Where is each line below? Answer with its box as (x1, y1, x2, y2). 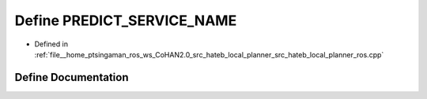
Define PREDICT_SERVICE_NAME (14, 12, 237, 29)
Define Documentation (14, 71, 129, 84)
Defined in (34, 39, 69, 49)
